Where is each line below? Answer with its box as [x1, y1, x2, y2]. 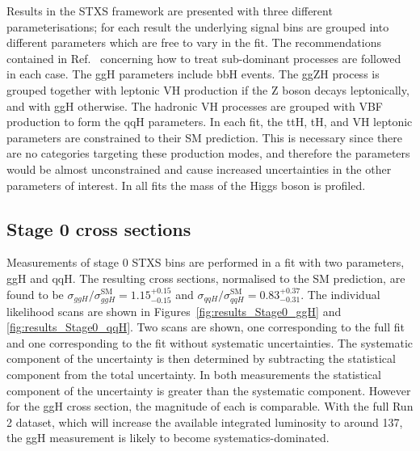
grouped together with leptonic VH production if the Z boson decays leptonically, [6, 81, 409, 98]
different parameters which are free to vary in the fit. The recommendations [6, 34, 381, 51]
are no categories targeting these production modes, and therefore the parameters [6, 145, 410, 162]
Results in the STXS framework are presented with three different [6, 2, 333, 19]
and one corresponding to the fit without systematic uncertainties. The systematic [6, 334, 414, 351]
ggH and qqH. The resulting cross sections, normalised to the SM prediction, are [6, 269, 405, 286]
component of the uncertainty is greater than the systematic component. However [6, 381, 411, 398]
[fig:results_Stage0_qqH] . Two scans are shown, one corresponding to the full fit [6, 318, 405, 335]
